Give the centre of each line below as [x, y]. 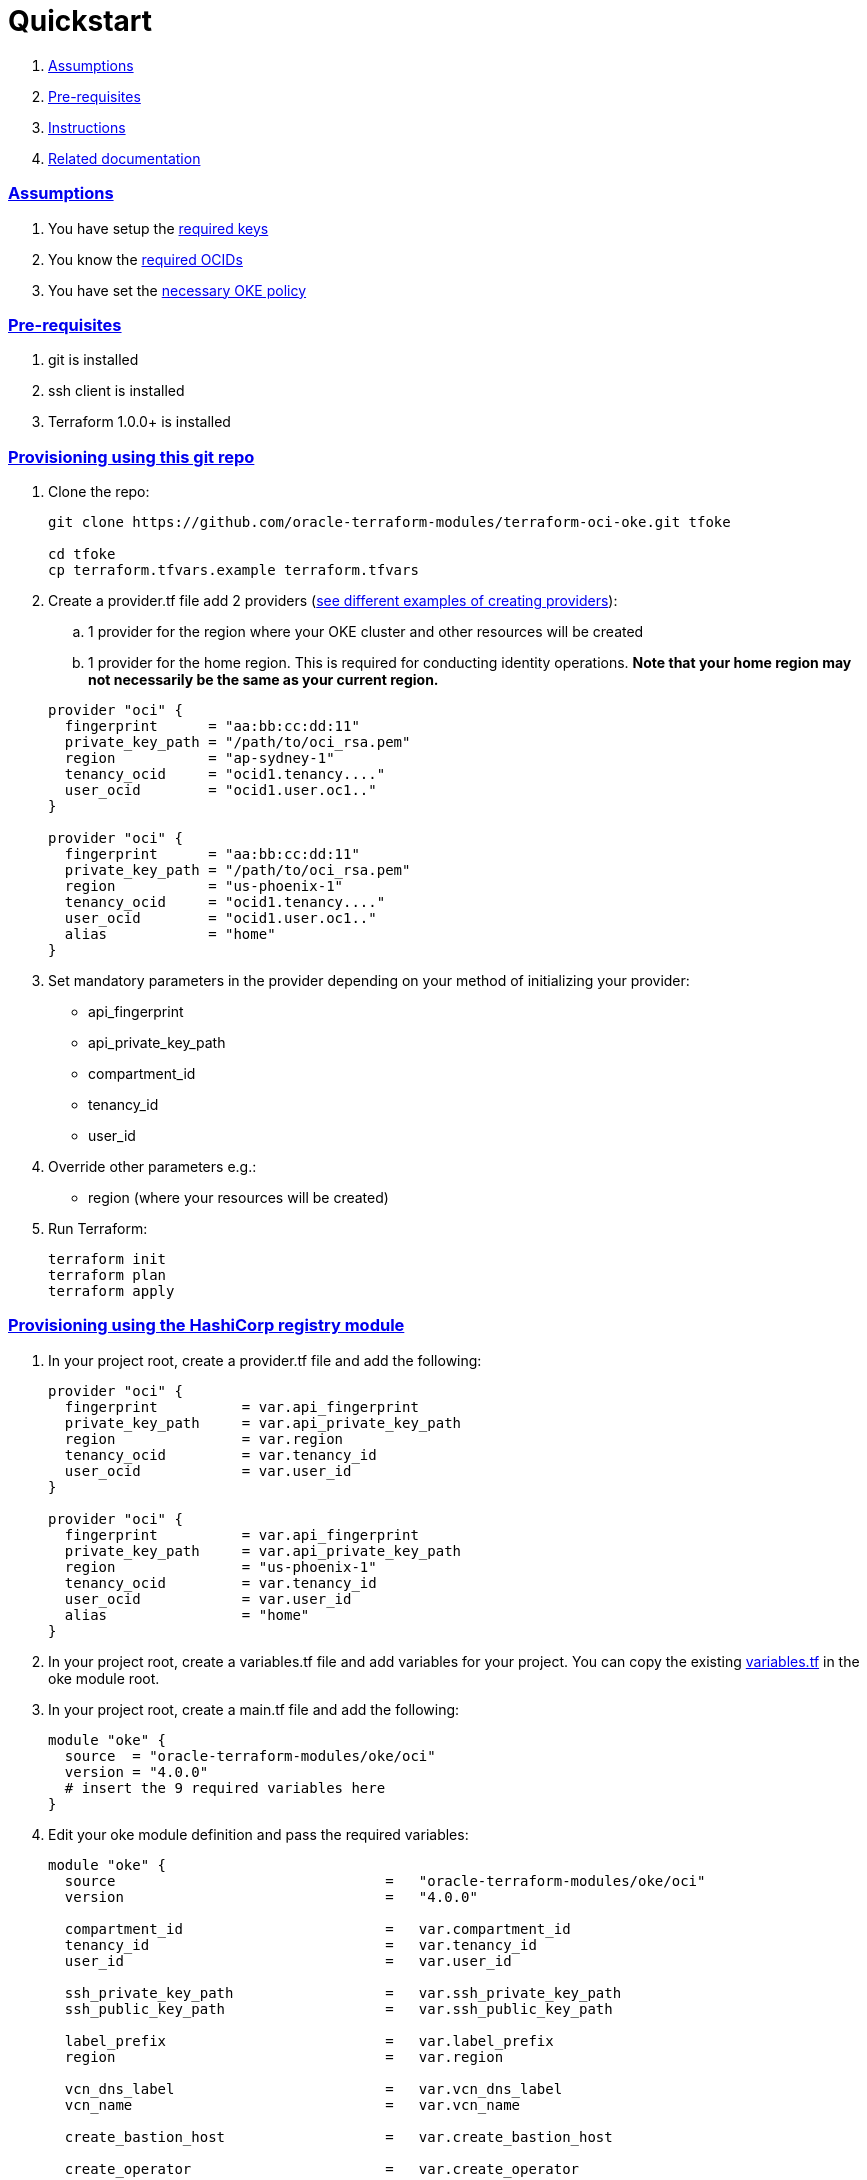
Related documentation [124, 158]
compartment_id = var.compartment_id [317, 1928]
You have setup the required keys [158, 228]
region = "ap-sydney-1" [199, 758]
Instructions [87, 127]
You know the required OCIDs [145, 259]
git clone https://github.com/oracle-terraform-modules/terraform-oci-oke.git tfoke [389, 522]
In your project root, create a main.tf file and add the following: [254, 1709]
